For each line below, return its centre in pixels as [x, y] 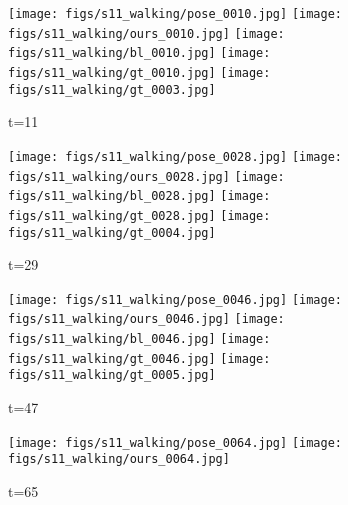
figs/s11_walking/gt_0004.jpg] [112, 232]
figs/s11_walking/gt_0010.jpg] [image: [139, 72]
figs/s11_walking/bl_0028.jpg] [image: [139, 196]
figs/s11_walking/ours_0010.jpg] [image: [146, 33]
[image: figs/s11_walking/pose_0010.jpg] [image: [175, 14]
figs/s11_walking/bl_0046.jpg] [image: [139, 339]
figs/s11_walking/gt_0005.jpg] [112, 375]
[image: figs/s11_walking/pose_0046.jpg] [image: [175, 299]
